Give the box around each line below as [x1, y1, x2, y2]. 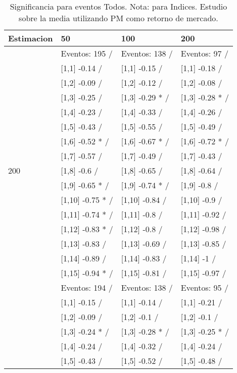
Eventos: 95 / [180, 282, 228, 293]
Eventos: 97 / [180, 47, 228, 59]
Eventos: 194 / [61, 282, 113, 293]
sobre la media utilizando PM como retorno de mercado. [19, 12, 218, 24]
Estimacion [8, 32, 53, 44]
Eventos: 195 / [61, 47, 113, 59]
